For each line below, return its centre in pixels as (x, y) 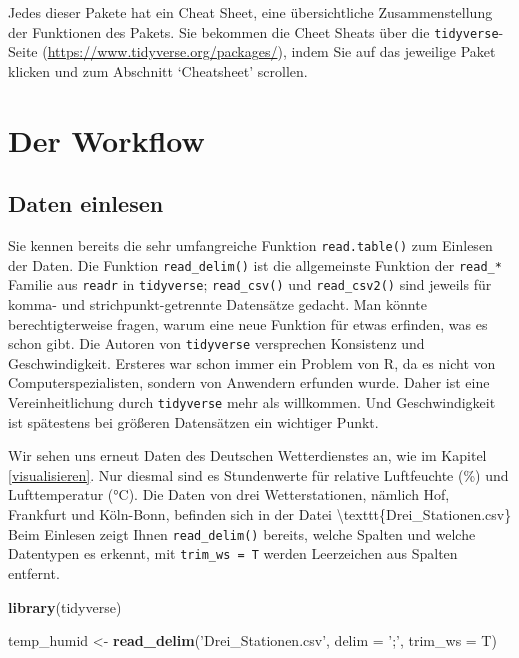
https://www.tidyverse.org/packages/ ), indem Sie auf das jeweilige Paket (271, 51)
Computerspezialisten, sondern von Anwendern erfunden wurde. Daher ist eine (249, 382)
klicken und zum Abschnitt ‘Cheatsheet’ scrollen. (158, 70)
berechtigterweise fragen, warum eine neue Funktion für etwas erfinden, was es (248, 323)
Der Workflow (106, 139)
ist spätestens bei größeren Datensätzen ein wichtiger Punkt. (193, 421)
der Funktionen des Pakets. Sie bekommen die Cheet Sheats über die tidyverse (253, 31)
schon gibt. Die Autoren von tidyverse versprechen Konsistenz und (216, 343)
